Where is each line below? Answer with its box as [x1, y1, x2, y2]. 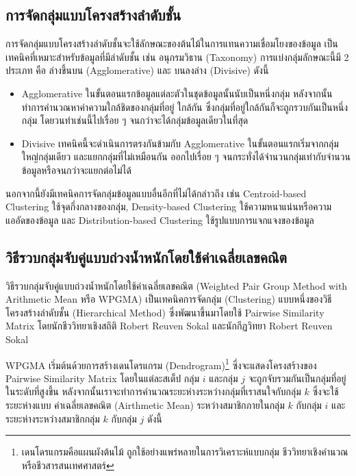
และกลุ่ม [209, 371, 238, 385]
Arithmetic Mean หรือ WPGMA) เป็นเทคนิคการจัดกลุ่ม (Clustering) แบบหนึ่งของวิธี [5, 292, 332, 306]
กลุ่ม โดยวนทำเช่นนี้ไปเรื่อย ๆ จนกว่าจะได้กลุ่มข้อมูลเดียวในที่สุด [21, 113, 249, 127]
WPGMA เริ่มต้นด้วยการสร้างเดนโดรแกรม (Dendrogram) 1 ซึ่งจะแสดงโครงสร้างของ [5, 355, 317, 372]
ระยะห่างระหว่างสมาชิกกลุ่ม [5, 411, 100, 425]
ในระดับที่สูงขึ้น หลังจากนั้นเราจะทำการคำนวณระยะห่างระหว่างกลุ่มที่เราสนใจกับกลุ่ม [5, 384, 301, 399]
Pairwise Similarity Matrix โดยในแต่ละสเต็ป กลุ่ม [5, 371, 200, 385]
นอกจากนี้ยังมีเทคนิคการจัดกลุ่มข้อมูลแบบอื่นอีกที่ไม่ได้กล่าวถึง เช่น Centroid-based [5, 186, 307, 200]
